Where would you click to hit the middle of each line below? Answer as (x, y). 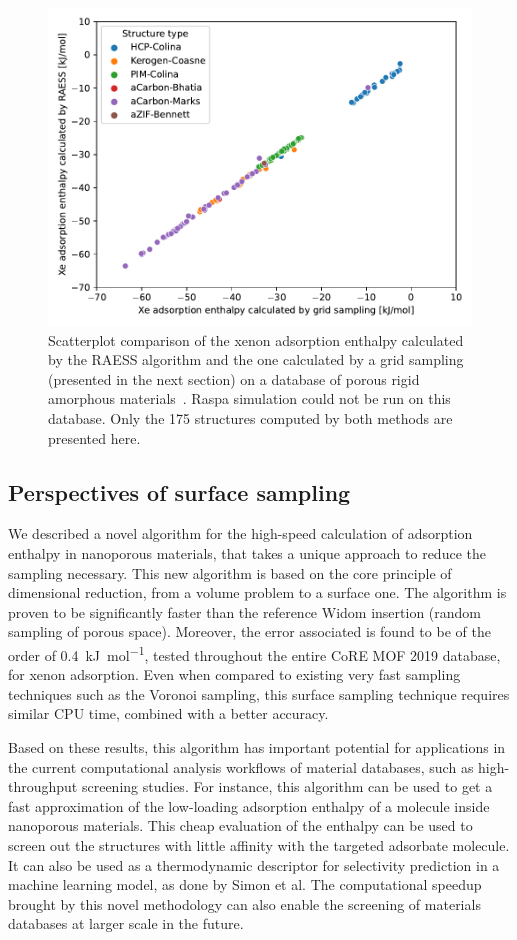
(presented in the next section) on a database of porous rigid (234, 378)
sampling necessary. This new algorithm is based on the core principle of (230, 572)
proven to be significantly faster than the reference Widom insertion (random (244, 611)
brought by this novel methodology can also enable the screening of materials (244, 903)
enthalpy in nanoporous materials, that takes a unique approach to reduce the (247, 552)
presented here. (94, 437)
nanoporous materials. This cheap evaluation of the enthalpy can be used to (240, 825)
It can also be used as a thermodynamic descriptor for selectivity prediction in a (254, 864)
